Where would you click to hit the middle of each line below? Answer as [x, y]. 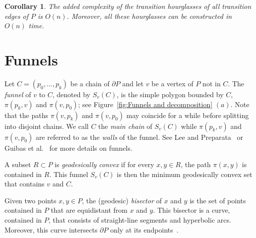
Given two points [31, 200]
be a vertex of [172, 83]
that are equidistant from [89, 210]
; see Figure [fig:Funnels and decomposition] [145, 104]
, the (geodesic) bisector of [122, 200]
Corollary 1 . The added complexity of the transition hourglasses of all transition [128, 6]
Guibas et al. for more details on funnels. [68, 148]
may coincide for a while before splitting [188, 115]
